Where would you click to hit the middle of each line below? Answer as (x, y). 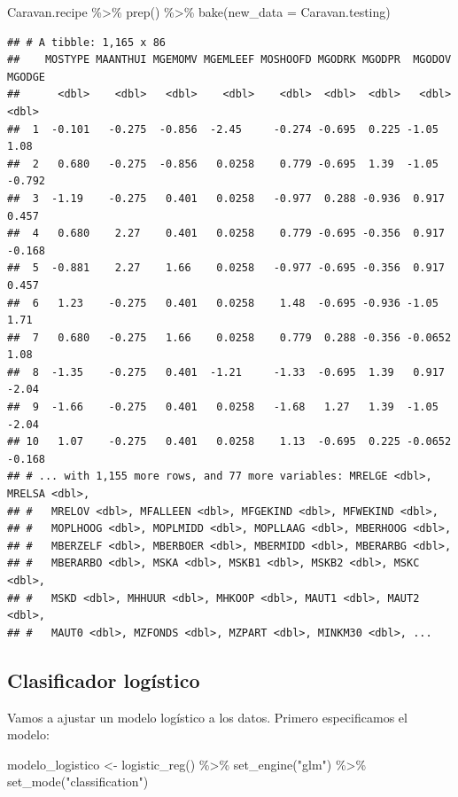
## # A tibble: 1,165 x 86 (86, 42)
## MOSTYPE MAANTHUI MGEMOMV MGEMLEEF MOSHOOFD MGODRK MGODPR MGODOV (229, 60)
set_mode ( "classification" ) (78, 781)
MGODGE (26, 77)
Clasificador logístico (104, 680)
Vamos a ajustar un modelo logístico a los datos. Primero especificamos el (207, 717)
